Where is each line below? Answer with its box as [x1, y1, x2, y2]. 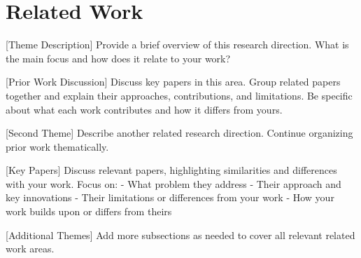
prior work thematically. [6, 139, 109, 154]
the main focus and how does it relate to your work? [6, 50, 231, 65]
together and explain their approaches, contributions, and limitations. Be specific [6, 88, 353, 102]
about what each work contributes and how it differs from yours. [6, 102, 283, 116]
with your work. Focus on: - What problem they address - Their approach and [6, 176, 341, 191]
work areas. [6, 241, 55, 256]
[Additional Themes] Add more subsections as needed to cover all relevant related [6, 227, 355, 242]
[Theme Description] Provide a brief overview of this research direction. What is [6, 37, 349, 52]
